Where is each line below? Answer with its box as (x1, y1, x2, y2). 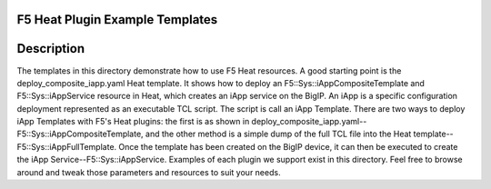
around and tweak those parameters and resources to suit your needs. (16, 166, 281, 177)
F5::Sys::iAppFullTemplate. (16, 141, 117, 152)
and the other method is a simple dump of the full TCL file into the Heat (145, 128, 412, 140)
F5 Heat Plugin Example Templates (16, 12, 218, 27)
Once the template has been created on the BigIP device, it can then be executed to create (118, 141, 458, 152)
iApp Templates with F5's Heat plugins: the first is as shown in (16, 116, 250, 127)
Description (16, 41, 85, 56)
